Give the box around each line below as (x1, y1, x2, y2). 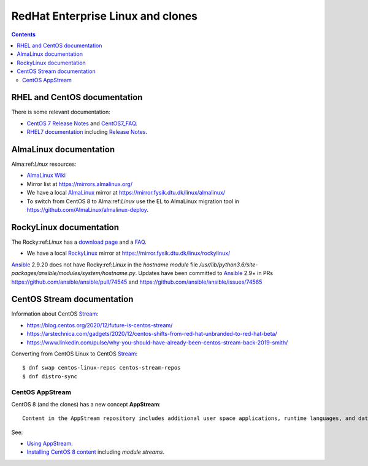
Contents (11, 31, 36, 38)
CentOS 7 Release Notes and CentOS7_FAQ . (26, 120, 138, 127)
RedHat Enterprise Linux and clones (11, 9, 198, 23)
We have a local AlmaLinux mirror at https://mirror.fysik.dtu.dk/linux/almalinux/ (26, 189, 225, 196)
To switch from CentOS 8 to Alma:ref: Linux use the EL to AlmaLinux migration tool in (26, 197, 239, 205)
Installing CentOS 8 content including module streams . (26, 448, 165, 456)
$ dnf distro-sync (22, 373, 78, 380)
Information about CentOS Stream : (11, 310, 99, 317)
